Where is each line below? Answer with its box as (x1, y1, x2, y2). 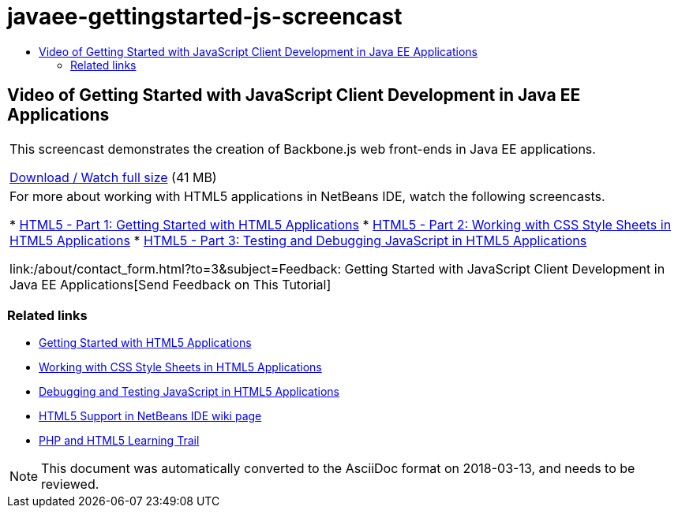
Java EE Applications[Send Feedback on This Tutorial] (9, 276, 332, 292)
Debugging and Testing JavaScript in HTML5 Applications (39, 385, 340, 399)
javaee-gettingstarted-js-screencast (7, 3, 403, 30)
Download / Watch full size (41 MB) (9, 169, 217, 185)
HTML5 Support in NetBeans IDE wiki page (39, 409, 262, 423)
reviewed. (41, 476, 99, 493)
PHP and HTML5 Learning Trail (39, 434, 200, 448)
